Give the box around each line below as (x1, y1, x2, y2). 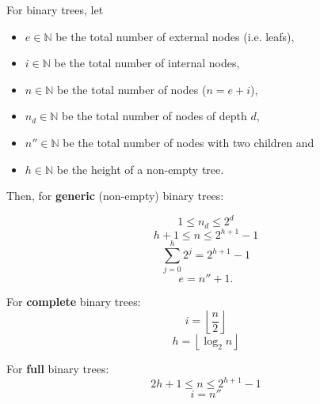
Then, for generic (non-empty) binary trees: (6, 187, 224, 204)
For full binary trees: (6, 360, 109, 376)
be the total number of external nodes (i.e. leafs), (55, 28, 295, 44)
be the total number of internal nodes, (54, 55, 240, 71)
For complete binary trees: (6, 293, 141, 310)
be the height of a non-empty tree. (56, 160, 224, 177)
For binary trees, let (6, 2, 104, 17)
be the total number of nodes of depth (61, 108, 247, 124)
